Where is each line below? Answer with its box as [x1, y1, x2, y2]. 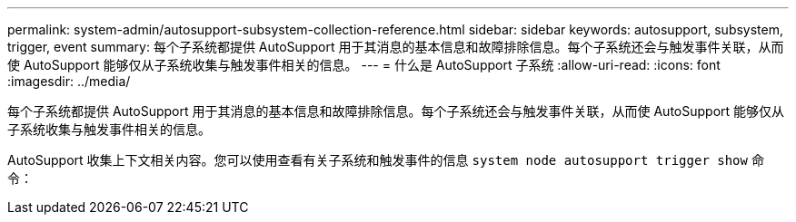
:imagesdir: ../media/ [7, 73, 131, 89]
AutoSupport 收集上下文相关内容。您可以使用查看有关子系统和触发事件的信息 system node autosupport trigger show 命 [7, 152, 764, 168]
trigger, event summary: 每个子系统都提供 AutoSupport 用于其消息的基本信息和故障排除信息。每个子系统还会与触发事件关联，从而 [7, 39, 784, 54]
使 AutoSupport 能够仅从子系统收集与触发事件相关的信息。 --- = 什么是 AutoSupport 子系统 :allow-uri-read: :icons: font [7, 57, 721, 72]
